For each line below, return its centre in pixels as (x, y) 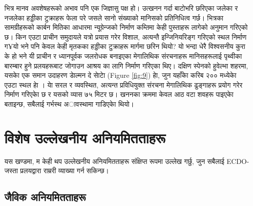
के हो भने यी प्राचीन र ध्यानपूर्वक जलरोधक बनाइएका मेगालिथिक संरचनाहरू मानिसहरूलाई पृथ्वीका (123, 56)
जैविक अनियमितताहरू (45, 197)
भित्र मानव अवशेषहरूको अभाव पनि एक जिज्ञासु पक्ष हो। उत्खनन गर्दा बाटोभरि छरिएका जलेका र (121, 8)
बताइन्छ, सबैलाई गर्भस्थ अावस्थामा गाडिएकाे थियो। (69, 103)
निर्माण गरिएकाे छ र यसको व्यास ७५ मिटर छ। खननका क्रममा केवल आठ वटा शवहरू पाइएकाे (119, 94)
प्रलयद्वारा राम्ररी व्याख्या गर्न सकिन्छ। (64, 171)
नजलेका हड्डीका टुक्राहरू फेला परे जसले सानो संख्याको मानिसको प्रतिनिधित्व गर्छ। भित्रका (114, 17)
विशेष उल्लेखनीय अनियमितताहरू (85, 137)
